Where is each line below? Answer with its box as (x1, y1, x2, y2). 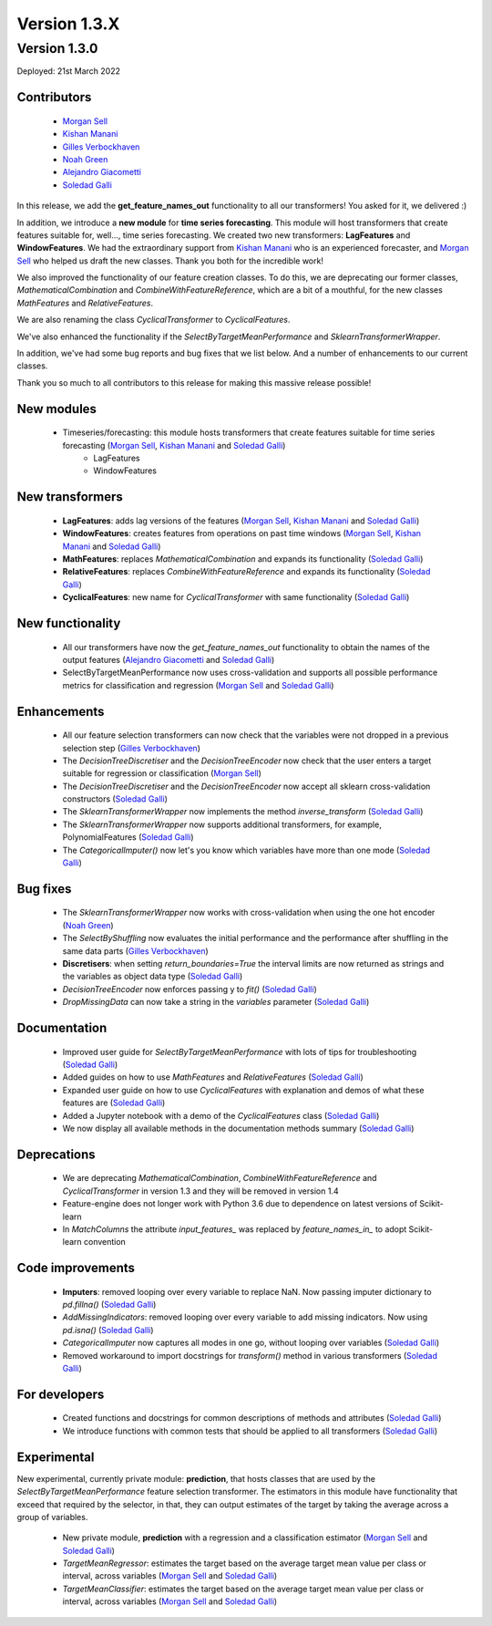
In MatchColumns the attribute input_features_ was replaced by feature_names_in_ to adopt (62, 1223, 407, 1235)
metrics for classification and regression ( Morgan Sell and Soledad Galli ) (62, 679, 334, 690)
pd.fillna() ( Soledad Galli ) (62, 1300, 157, 1310)
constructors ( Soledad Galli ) (62, 793, 169, 804)
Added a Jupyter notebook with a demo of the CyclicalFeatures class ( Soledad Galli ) (62, 1110, 380, 1121)
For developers (16, 1386, 105, 1402)
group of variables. (16, 1511, 88, 1522)
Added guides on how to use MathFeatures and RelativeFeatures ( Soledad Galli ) (62, 1072, 364, 1082)
